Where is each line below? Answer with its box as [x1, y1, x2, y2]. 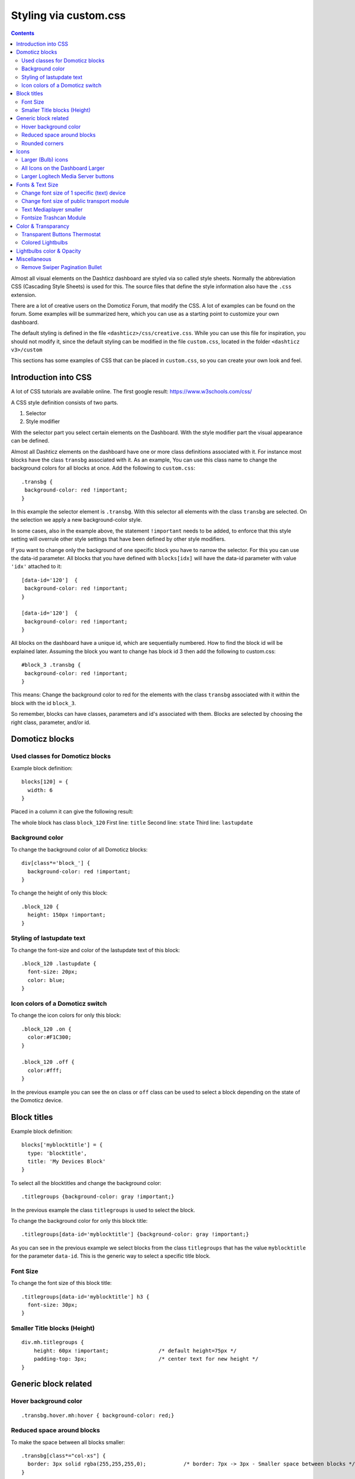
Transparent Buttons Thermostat [21, 231, 101, 238]
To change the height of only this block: [11, 889, 108, 896]
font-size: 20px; [27, 968, 78, 976]
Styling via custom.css [11, 9, 126, 22]
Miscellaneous [16, 256, 51, 263]
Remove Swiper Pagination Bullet [21, 264, 102, 271]
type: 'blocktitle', [27, 1149, 88, 1157]
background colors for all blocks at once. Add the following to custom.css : [11, 464, 195, 472]
